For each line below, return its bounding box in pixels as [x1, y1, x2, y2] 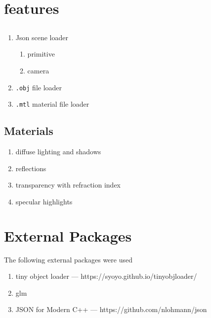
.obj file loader [15, 82, 62, 92]
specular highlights [15, 196, 73, 206]
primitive [27, 49, 55, 59]
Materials [4, 123, 53, 138]
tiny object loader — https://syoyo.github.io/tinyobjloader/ [15, 271, 197, 281]
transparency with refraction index [15, 180, 121, 190]
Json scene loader [15, 32, 68, 42]
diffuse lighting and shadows [15, 146, 101, 157]
